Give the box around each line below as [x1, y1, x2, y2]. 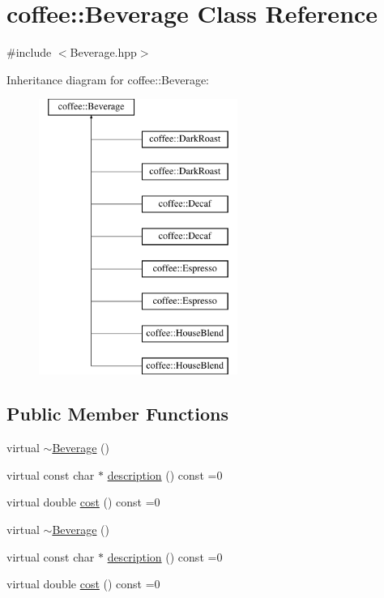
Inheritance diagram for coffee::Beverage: [6, 70, 209, 88]
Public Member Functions [6, 401, 228, 426]
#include [6, 44, 52, 61]
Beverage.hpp [70, 44, 137, 61]
